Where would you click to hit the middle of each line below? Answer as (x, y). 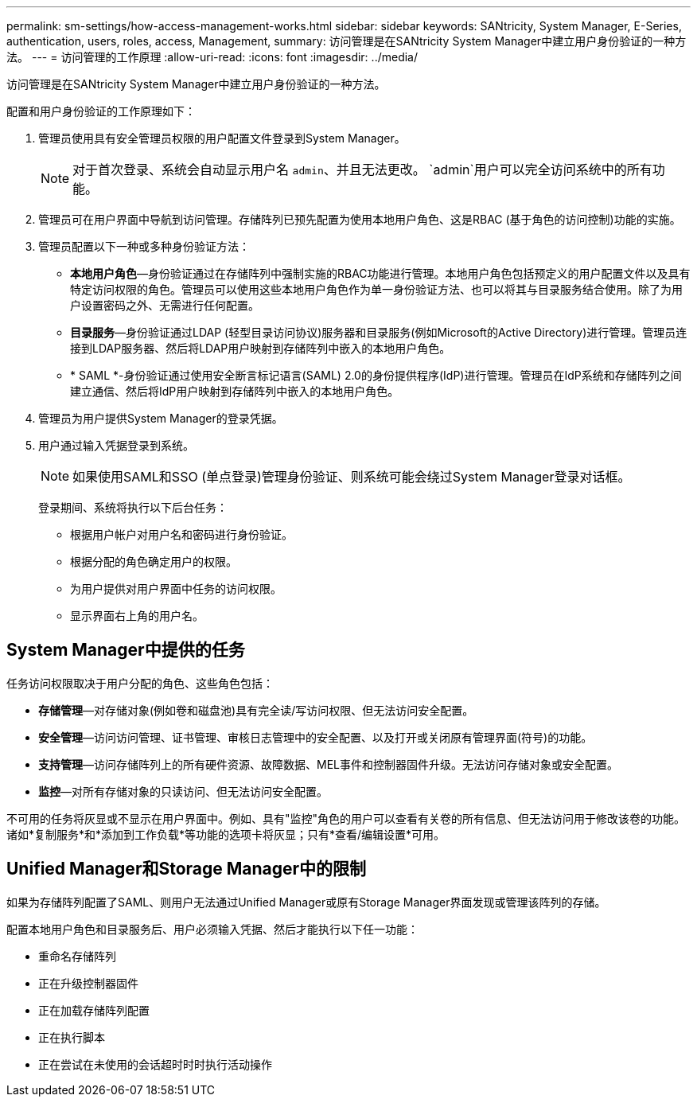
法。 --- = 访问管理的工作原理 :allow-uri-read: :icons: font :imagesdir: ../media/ (212, 57)
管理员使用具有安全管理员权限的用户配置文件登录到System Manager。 (222, 138)
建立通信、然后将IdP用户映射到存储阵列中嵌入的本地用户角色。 (235, 391)
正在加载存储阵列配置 (94, 1010)
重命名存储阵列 (77, 956)
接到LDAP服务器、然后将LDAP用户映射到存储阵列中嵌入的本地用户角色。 (261, 348)
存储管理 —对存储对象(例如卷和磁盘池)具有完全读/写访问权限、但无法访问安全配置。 (256, 710)
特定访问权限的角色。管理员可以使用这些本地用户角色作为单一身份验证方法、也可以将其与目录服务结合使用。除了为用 (376, 289)
